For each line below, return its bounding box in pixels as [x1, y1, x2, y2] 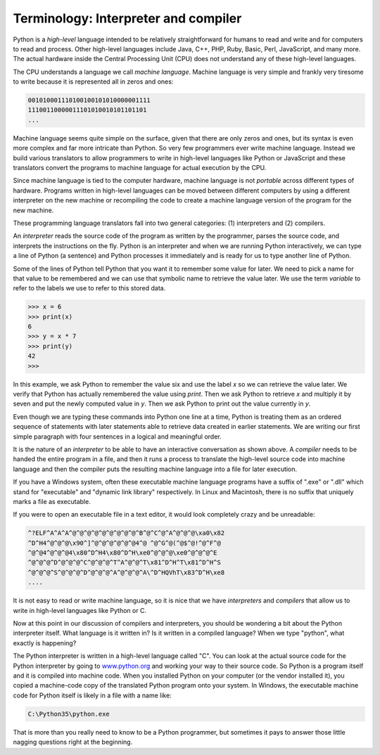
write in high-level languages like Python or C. [13, 606, 147, 614]
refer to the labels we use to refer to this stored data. [13, 284, 166, 292]
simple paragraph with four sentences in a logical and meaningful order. [13, 432, 222, 441]
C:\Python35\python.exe [27, 710, 110, 718]
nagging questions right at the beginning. [13, 738, 133, 747]
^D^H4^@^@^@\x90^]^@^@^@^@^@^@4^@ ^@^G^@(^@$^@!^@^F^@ [27, 538, 221, 547]
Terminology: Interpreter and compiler [13, 11, 242, 26]
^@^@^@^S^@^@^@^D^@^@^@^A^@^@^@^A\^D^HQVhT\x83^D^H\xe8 [27, 568, 225, 576]
